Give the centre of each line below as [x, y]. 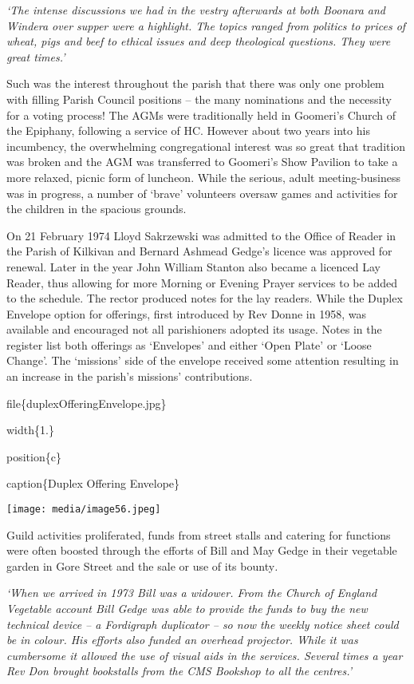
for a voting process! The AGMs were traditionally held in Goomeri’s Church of [201, 115]
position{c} [34, 456]
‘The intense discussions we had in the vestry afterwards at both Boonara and [196, 10]
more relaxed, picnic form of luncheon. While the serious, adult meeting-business [204, 177]
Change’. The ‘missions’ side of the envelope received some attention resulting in [203, 360]
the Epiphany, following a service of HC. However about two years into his [188, 130]
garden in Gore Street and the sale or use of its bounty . [142, 565]
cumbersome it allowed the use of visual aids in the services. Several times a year [205, 655]
